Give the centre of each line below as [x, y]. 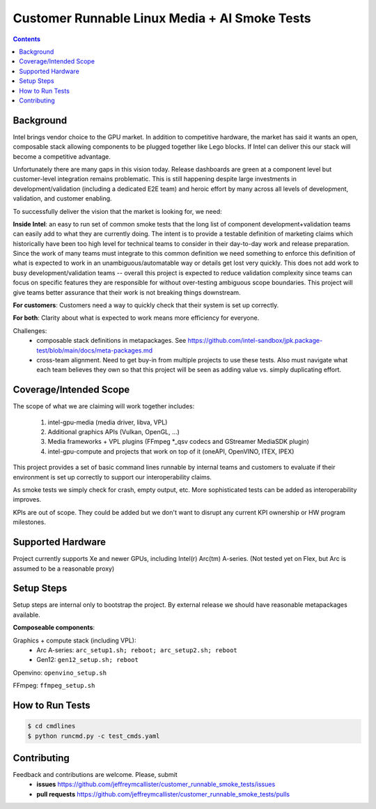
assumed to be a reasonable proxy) [64, 569]
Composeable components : [54, 628]
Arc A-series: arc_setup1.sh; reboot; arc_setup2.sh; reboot [137, 650]
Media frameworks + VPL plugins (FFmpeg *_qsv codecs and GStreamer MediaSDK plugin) [179, 442]
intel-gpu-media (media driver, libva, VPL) [108, 422]
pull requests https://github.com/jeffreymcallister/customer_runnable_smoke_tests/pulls [163, 794]
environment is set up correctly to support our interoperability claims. [112, 477]
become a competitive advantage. [62, 156]
